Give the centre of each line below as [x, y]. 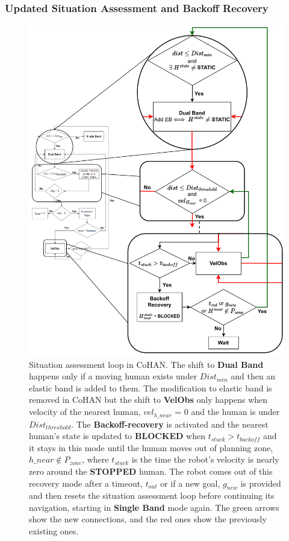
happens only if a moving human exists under [113, 376]
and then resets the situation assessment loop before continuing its [152, 495]
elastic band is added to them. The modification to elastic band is [151, 388]
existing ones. [54, 531]
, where [95, 459]
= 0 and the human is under [227, 412]
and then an [253, 376]
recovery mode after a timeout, [86, 483]
